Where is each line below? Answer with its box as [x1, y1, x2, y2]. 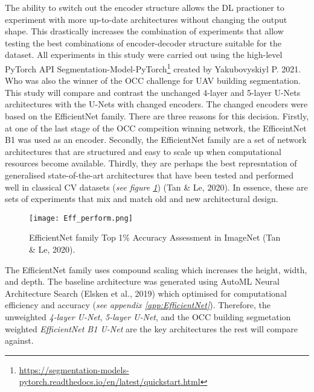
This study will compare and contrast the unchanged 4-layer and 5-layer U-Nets [5, 86, 301, 98]
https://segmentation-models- [19, 363, 129, 376]
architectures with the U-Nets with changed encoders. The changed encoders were [5, 98, 308, 110]
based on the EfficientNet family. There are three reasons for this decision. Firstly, [5, 110, 309, 122]
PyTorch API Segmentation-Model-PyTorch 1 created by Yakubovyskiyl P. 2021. [5, 60, 301, 75]
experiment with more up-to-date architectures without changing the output [5, 13, 287, 25]
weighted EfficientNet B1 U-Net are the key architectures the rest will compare [5, 322, 298, 335]
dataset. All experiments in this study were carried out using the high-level [5, 48, 283, 61]
